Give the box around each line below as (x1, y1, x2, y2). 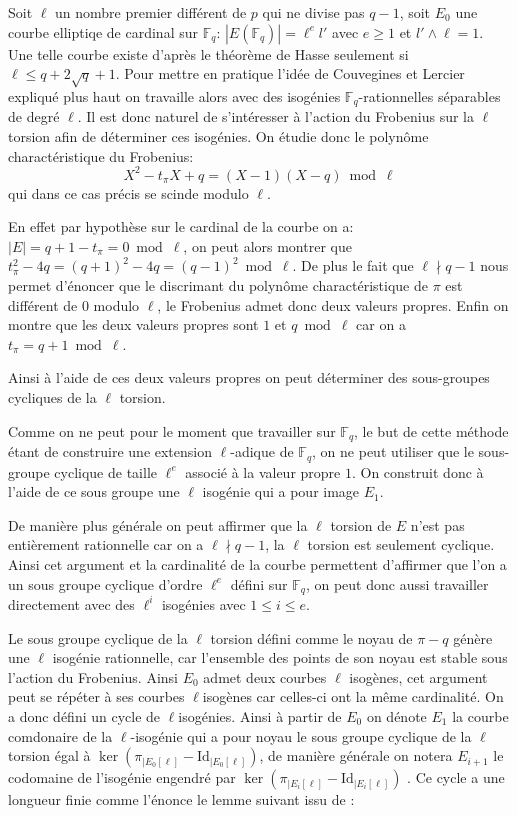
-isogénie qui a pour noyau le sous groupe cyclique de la (130, 725, 472, 746)
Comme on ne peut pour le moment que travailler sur (8, 420, 336, 441)
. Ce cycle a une (407, 767, 505, 788)
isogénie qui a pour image (202, 481, 360, 502)
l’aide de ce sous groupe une (8, 481, 180, 502)
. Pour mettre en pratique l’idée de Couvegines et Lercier (115, 63, 465, 84)
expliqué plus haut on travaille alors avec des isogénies (8, 85, 341, 106)
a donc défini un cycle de (8, 705, 161, 726)
